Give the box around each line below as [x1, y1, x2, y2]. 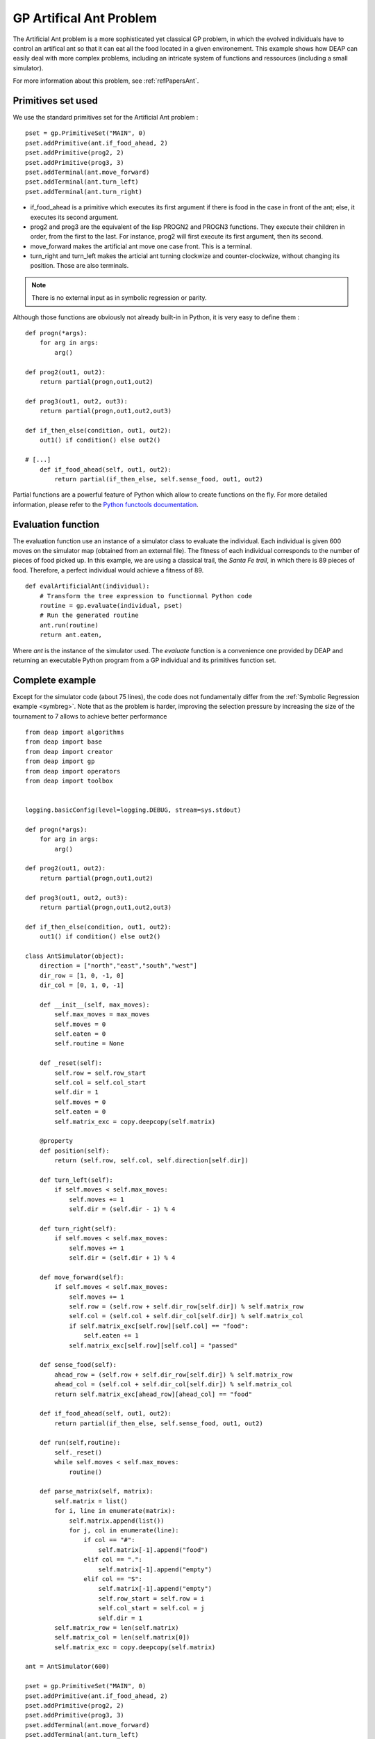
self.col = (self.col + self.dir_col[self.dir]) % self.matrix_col [69, 1312, 303, 1320]
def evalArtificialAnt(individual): [25, 582, 150, 591]
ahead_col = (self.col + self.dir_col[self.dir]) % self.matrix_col [54, 1381, 293, 1388]
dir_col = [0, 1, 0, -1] [39, 981, 124, 989]
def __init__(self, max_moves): [39, 1000, 150, 1009]
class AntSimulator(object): [25, 952, 124, 960]
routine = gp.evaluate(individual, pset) [39, 602, 183, 609]
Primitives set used [12, 95, 99, 106]
